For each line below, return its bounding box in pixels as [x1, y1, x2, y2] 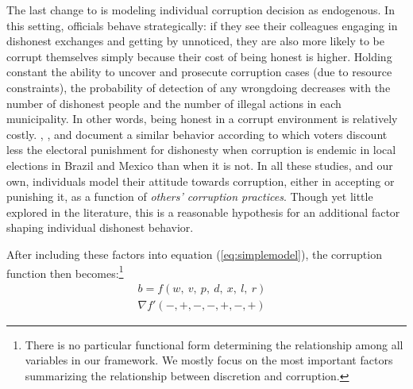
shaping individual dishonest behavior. [6, 219, 194, 236]
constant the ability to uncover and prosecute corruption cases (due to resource [6, 64, 392, 80]
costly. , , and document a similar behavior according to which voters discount [6, 125, 388, 142]
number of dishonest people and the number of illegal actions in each [6, 94, 342, 111]
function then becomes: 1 [6, 262, 124, 281]
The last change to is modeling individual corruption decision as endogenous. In [6, 2, 395, 17]
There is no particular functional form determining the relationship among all [25, 336, 403, 352]
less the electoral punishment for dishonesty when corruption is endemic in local [6, 141, 396, 158]
